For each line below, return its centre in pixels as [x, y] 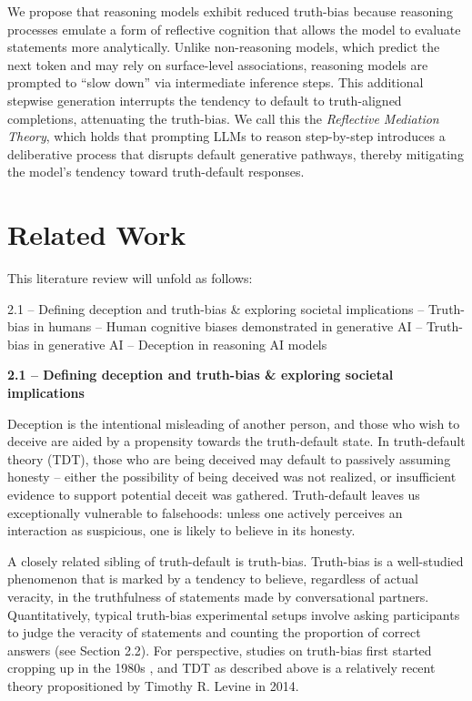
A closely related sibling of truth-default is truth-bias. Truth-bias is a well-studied [236, 560]
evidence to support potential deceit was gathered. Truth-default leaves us [214, 494]
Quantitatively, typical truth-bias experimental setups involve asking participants [234, 614]
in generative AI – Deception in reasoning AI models [180, 344]
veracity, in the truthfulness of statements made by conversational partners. [218, 596]
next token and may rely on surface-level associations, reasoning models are [218, 64]
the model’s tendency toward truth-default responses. [156, 172]
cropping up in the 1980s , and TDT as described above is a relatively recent [221, 668]
